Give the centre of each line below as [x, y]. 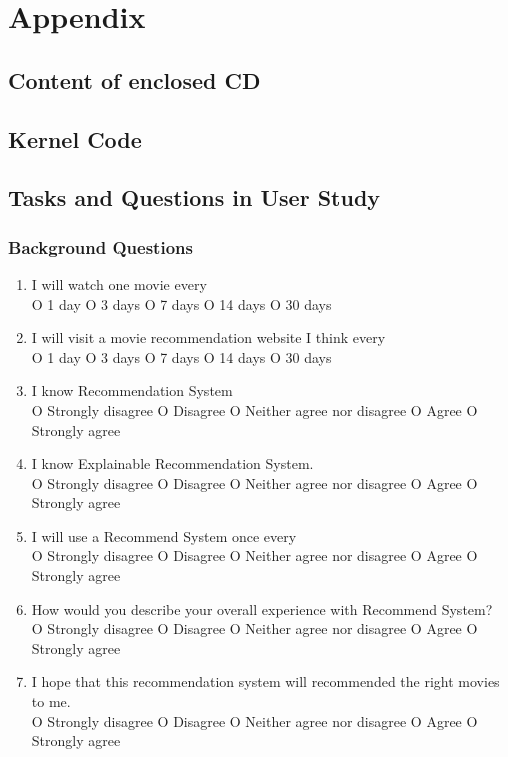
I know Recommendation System [132, 390]
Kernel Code [75, 138]
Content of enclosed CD [134, 79]
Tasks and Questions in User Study [194, 197]
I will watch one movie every [119, 283]
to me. [51, 701]
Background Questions [100, 246]
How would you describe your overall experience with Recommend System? [262, 608]
